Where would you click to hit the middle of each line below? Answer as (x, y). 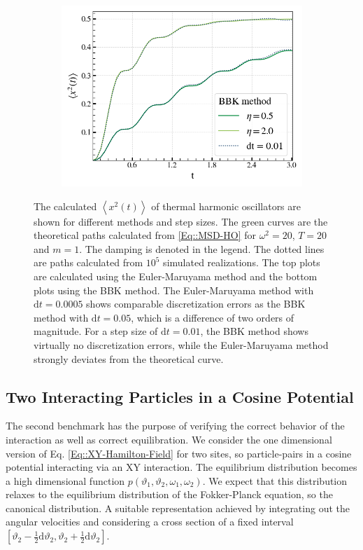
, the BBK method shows (254, 331)
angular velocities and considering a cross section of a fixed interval (150, 522)
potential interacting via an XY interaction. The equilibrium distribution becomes (181, 467)
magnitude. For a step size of (96, 331)
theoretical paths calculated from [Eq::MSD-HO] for (145, 235)
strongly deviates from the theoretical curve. (129, 358)
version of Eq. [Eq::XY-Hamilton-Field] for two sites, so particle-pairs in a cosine (179, 453)
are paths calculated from (88, 262)
